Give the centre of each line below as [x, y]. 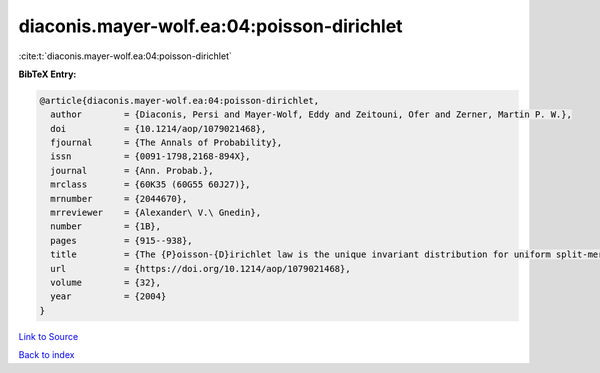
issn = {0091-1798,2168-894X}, [150, 156]
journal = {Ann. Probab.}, [132, 170]
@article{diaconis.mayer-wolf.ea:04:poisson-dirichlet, [179, 100]
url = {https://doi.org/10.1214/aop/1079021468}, [200, 268]
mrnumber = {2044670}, [119, 198]
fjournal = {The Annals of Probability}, [166, 143]
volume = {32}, [106, 282]
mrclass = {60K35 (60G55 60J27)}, [150, 184]
